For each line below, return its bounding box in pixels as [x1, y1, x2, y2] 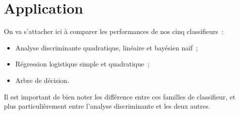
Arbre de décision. [15, 75, 69, 85]
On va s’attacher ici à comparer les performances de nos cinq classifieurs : [4, 26, 223, 36]
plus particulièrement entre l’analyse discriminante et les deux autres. [4, 101, 210, 111]
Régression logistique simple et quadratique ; [15, 59, 150, 69]
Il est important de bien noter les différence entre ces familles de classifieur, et [4, 91, 236, 101]
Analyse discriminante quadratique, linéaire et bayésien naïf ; [15, 42, 198, 52]
